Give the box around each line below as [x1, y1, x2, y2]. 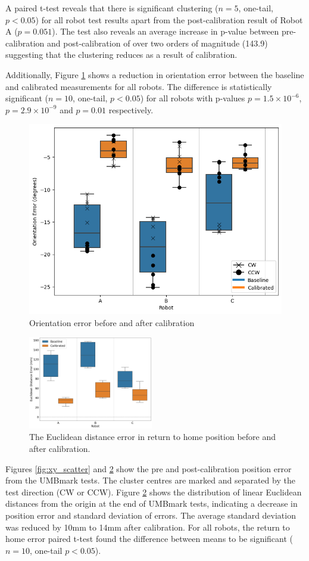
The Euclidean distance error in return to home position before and [29, 430, 276, 443]
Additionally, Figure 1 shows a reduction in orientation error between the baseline [5, 68, 304, 80]
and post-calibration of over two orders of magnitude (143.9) [47, 36, 268, 49]
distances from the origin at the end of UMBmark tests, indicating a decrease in [5, 497, 298, 510]
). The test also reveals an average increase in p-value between [52, 25, 279, 38]
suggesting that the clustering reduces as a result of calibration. [5, 48, 238, 61]
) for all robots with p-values [140, 92, 245, 104]
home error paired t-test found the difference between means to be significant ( [5, 532, 293, 545]
